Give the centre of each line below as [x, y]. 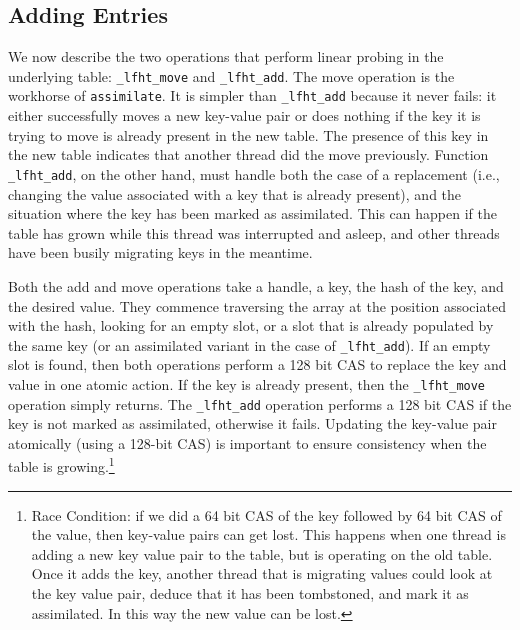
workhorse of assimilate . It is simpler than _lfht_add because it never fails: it [252, 95]
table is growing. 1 [61, 465]
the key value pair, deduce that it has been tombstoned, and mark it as [250, 593]
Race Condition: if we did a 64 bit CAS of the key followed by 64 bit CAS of [266, 514]
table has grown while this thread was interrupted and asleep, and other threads [254, 232]
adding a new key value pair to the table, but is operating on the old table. [262, 553]
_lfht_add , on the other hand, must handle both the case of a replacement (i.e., [254, 173]
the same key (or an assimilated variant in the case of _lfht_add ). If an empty [249, 344]
